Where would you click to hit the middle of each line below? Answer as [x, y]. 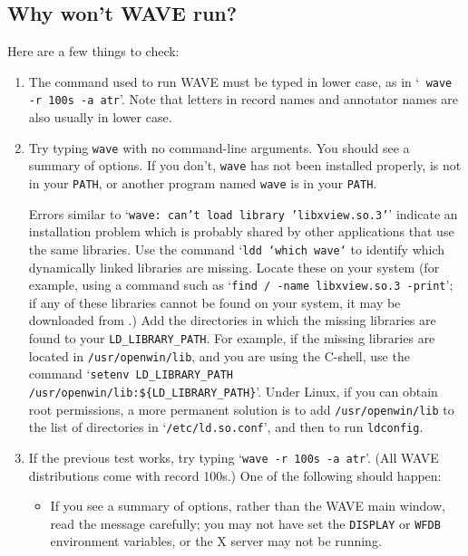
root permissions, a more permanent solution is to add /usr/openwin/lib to [241, 409]
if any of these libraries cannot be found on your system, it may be [214, 302]
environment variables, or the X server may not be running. [216, 541]
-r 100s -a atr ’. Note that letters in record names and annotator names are [243, 99]
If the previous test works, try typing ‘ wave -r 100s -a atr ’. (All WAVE [234, 457]
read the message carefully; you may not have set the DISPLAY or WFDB [245, 523]
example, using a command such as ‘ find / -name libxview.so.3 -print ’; [241, 285]
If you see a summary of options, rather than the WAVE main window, [248, 506]
